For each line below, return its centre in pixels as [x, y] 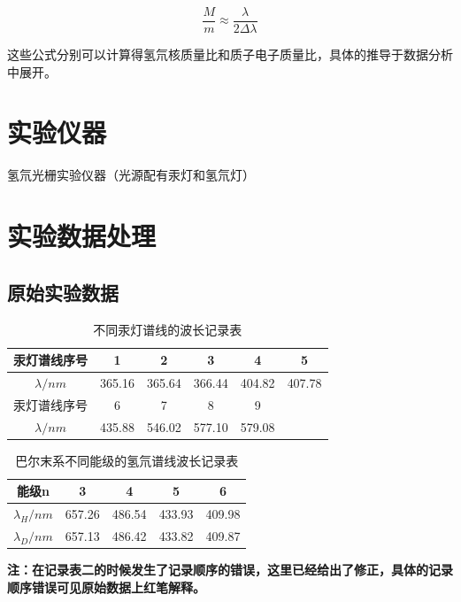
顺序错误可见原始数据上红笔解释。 [106, 587]
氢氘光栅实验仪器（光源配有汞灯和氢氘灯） [131, 175]
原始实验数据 [63, 292]
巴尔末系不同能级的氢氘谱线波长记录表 [127, 460]
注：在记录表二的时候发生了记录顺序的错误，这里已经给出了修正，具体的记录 [230, 570]
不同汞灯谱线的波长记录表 [168, 329]
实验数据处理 [82, 236]
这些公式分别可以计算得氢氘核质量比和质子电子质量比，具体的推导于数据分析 [230, 54]
